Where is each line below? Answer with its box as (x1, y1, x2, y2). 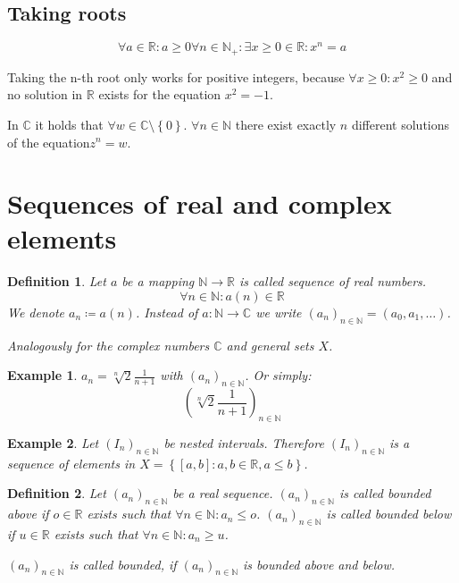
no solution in (7, 85, 83, 104)
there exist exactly (235, 114, 337, 133)
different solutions (351, 114, 450, 133)
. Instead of (135, 303, 198, 322)
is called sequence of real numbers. (239, 272, 427, 291)
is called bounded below (326, 504, 452, 523)
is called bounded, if (69, 554, 177, 573)
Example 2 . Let (7, 434, 99, 452)
